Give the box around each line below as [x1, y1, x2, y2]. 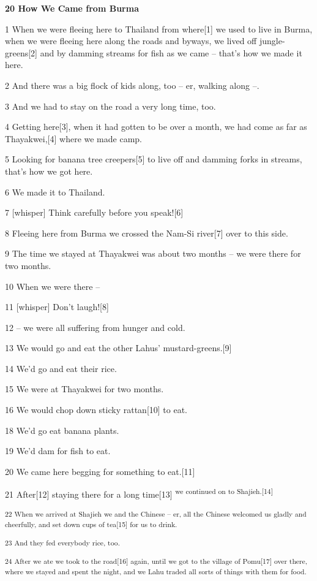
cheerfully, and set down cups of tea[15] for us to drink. [5, 519, 177, 530]
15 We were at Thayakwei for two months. [5, 382, 164, 395]
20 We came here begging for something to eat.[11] [5, 465, 195, 477]
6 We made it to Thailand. [5, 185, 105, 198]
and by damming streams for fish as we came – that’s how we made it [40, 46, 302, 59]
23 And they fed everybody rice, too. [5, 537, 120, 548]
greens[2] [5, 46, 38, 59]
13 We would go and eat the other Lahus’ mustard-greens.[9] [5, 341, 232, 354]
